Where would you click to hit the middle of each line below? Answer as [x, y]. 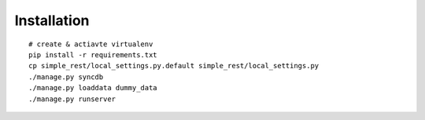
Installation [52, 20]
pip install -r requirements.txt [93, 55]
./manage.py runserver [72, 99]
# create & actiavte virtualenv [91, 44]
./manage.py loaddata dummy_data [93, 88]
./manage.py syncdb [66, 77]
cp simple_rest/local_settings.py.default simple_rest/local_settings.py [174, 66]
